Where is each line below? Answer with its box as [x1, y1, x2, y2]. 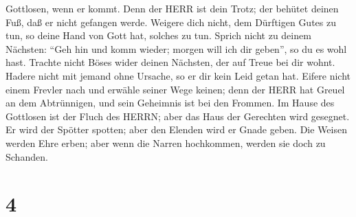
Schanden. [5, 149, 48, 163]
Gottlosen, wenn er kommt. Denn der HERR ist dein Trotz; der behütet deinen [5, 1, 339, 15]
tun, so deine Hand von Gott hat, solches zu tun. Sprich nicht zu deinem [5, 28, 311, 43]
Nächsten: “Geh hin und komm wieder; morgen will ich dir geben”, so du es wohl [5, 41, 347, 56]
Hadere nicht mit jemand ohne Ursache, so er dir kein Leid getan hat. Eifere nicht [5, 68, 351, 82]
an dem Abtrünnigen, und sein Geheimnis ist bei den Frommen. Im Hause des [5, 95, 335, 110]
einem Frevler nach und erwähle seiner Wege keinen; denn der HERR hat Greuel [5, 82, 345, 96]
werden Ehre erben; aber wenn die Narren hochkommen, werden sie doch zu [5, 135, 326, 150]
